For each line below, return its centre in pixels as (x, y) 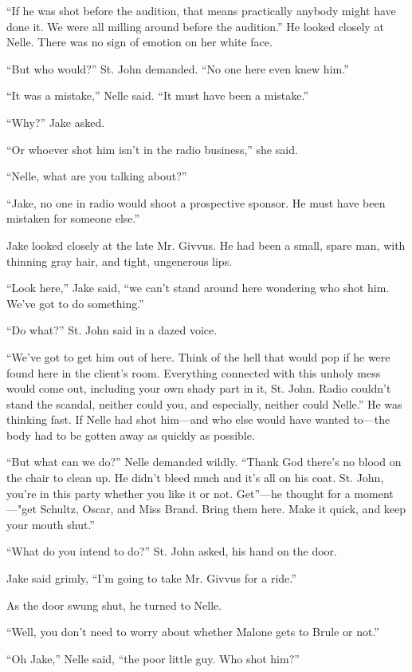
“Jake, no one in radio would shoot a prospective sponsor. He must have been (196, 202)
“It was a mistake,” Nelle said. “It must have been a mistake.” (158, 95)
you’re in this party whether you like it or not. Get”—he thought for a (179, 493)
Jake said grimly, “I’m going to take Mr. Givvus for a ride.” (151, 578)
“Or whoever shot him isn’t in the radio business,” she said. (152, 149)
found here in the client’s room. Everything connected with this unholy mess (194, 372)
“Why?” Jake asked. (56, 122)
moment (374, 493)
